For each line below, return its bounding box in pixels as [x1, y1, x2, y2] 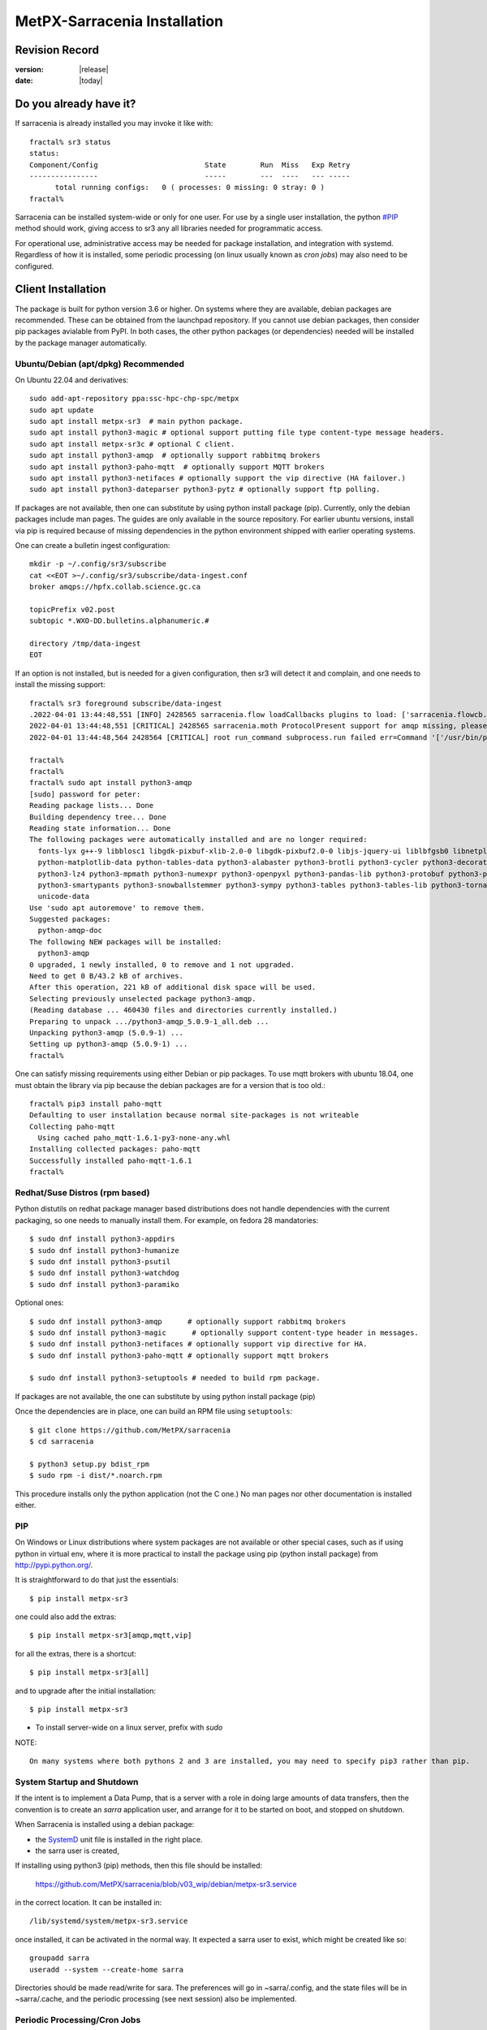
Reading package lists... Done [29, 801, 154, 810]
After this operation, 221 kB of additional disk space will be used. [29, 983, 317, 992]
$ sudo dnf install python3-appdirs [29, 1234, 175, 1244]
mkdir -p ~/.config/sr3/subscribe [29, 559, 166, 568]
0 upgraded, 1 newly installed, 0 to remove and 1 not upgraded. [29, 960, 295, 970]
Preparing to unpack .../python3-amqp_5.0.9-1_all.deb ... [29, 1017, 269, 1026]
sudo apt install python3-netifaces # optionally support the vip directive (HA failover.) [29, 473, 406, 482]
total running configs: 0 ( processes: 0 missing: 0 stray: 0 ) [54, 183, 325, 192]
